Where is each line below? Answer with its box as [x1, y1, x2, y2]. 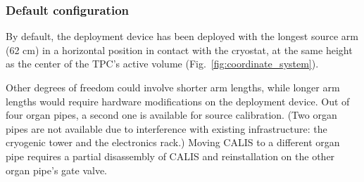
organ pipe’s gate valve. [6, 162, 108, 177]
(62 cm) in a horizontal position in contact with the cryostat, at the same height [6, 42, 353, 57]
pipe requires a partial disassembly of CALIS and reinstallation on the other [6, 148, 335, 163]
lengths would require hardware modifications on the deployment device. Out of [6, 93, 350, 108]
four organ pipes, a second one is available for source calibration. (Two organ [6, 108, 337, 122]
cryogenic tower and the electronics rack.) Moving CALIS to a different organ [6, 135, 340, 150]
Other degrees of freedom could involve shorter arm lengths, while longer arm [6, 80, 340, 94]
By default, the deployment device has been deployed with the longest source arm [6, 29, 358, 44]
